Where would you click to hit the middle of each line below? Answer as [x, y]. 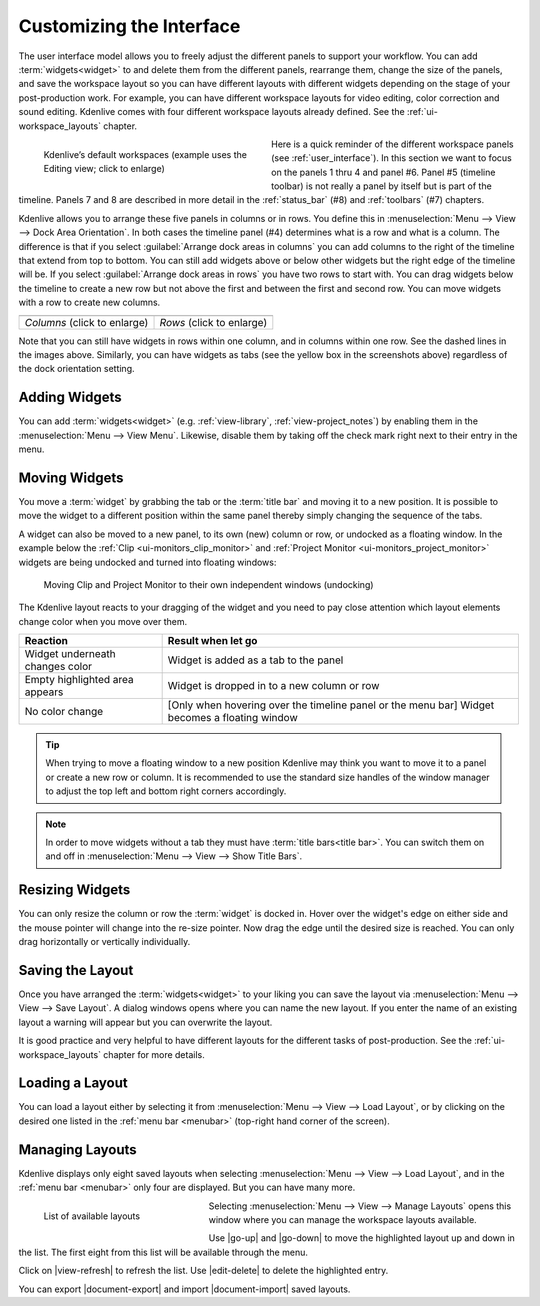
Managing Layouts [77, 1149]
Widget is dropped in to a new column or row [273, 686]
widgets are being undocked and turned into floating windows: [147, 562]
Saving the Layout [76, 970]
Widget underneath [70, 654]
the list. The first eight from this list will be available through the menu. [163, 1252]
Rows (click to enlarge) [213, 322]
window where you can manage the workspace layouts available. [342, 1219]
